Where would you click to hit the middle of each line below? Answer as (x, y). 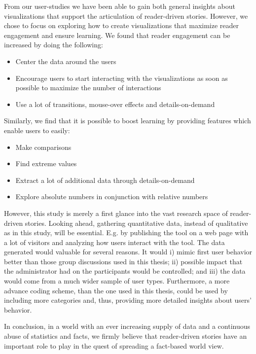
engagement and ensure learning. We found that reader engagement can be (117, 35)
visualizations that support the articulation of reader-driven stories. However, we (126, 16)
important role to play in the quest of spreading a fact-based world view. (114, 345)
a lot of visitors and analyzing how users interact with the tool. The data (114, 242)
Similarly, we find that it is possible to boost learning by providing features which (128, 121)
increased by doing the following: (54, 45)
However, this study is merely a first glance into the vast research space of (116, 213)
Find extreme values (46, 163)
